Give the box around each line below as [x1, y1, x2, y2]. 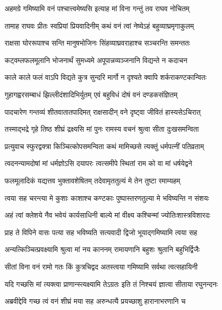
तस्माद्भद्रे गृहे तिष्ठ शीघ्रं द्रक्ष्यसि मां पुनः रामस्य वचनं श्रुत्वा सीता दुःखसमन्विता [5, 123, 199, 134]
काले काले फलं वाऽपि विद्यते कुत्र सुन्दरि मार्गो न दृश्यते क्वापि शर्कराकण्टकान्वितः [5, 72, 207, 82]
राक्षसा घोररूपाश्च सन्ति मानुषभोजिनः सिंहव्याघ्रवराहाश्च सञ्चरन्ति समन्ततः [5, 37, 190, 48]
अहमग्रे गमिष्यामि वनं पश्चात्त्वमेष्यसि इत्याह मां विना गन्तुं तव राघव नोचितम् [5, 3, 190, 13]
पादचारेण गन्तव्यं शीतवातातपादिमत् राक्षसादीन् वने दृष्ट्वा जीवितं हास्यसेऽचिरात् [5, 106, 201, 117]
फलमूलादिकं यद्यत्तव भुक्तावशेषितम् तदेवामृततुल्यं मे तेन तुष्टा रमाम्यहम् [5, 175, 181, 185]
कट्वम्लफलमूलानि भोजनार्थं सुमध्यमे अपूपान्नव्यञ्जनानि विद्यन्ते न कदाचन [5, 54, 188, 65]
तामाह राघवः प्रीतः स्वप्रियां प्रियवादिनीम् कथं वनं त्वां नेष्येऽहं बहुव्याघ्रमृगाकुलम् [5, 20, 194, 31]
